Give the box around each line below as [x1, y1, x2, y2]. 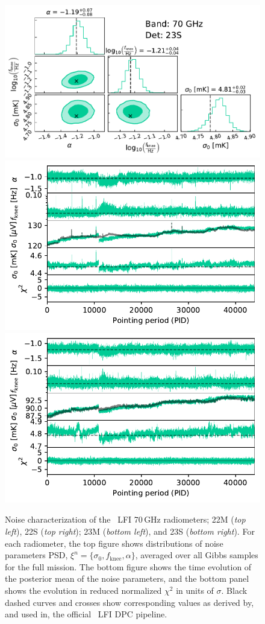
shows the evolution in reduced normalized [5, 584, 162, 597]
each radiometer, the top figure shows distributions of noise [5, 536, 223, 549]
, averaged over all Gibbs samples [135, 549, 258, 561]
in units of [176, 584, 214, 597]
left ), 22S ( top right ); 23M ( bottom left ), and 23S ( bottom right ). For [5, 525, 255, 538]
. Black [221, 584, 248, 597]
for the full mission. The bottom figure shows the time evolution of [5, 560, 252, 573]
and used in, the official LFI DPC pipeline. [5, 608, 167, 620]
